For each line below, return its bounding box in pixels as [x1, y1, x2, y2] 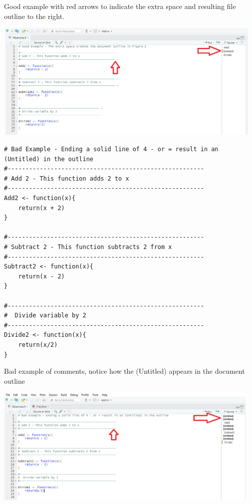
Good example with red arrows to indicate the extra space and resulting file [4, 1, 236, 11]
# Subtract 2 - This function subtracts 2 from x [4, 243, 172, 251]
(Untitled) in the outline [4, 155, 93, 163]
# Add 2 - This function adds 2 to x [4, 175, 129, 182]
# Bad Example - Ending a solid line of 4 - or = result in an [4, 146, 219, 153]
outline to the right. [4, 10, 65, 21]
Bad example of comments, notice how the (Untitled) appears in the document [4, 366, 245, 376]
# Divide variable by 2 [4, 312, 86, 319]
